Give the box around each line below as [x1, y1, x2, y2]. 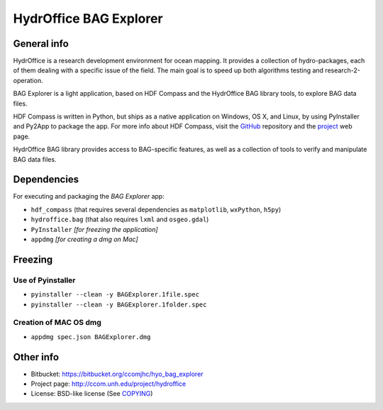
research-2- [325, 66, 361, 74]
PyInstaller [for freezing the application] [30, 225, 159, 233]
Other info [13, 351, 60, 363]
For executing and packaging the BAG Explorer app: [13, 192, 165, 201]
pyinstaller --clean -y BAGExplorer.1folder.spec [30, 300, 207, 309]
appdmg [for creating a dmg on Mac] [30, 235, 138, 244]
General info [13, 38, 69, 50]
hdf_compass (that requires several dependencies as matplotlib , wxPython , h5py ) [30, 205, 282, 214]
